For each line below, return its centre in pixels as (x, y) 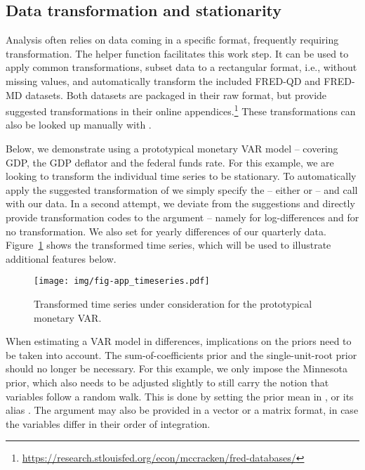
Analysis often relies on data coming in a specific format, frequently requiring (172, 40)
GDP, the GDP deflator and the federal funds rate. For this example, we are (170, 162)
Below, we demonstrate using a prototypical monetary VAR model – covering (172, 149)
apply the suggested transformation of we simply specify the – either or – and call (182, 189)
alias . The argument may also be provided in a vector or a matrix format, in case (182, 410)
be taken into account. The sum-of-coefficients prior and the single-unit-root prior (181, 354)
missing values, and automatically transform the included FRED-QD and (163, 80)
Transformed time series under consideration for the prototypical (173, 304)
